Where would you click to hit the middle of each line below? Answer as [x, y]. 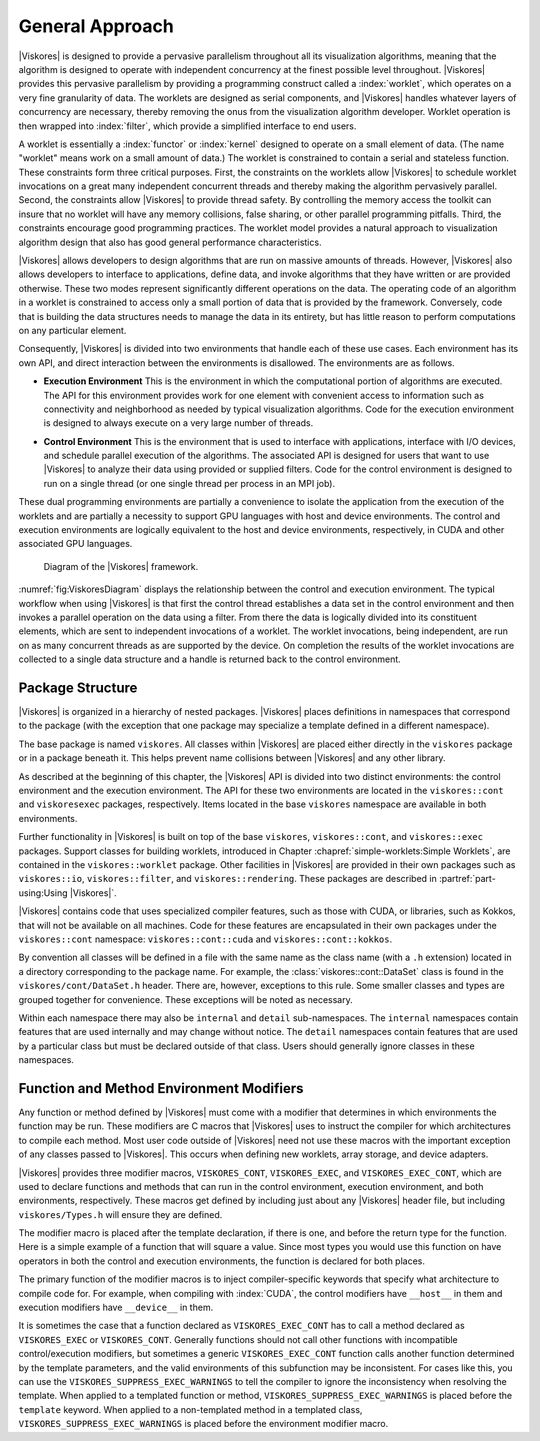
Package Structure [78, 687]
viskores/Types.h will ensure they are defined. [120, 1214]
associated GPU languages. [75, 544]
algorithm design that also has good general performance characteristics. [170, 242]
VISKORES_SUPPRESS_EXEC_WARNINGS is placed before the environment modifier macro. [203, 1424]
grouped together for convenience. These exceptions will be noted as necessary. [186, 999]
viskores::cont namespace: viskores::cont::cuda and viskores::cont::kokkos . [205, 939]
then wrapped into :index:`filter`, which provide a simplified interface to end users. [187, 126]
